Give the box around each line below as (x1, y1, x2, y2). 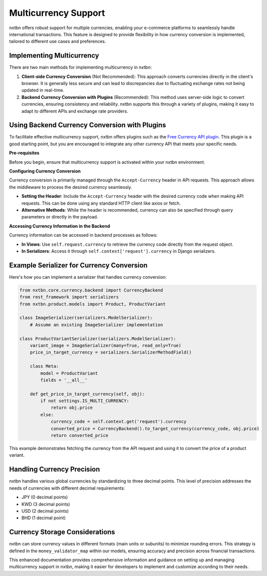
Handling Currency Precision (9, 465, 100, 474)
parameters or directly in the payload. (21, 214, 98, 220)
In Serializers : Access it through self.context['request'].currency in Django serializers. (21, 248, 216, 254)
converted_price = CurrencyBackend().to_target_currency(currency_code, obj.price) (50, 426, 260, 431)
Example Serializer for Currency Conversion (9, 261, 148, 269)
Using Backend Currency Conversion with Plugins (9, 121, 166, 130)
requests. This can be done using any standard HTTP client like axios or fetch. (21, 200, 181, 206)
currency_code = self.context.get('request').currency (50, 419, 187, 425)
